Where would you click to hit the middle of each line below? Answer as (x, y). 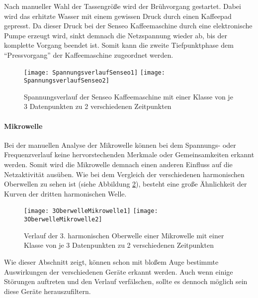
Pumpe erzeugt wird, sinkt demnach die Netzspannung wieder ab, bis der (116, 35)
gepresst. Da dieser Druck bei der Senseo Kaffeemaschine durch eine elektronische (128, 26)
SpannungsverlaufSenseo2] (67, 81)
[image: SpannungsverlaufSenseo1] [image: (94, 72)
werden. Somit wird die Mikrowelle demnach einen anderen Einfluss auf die (118, 164)
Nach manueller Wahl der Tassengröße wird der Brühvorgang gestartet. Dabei (123, 6)
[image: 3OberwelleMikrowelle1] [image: (91, 211)
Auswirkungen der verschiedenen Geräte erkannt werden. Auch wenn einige (119, 271)
